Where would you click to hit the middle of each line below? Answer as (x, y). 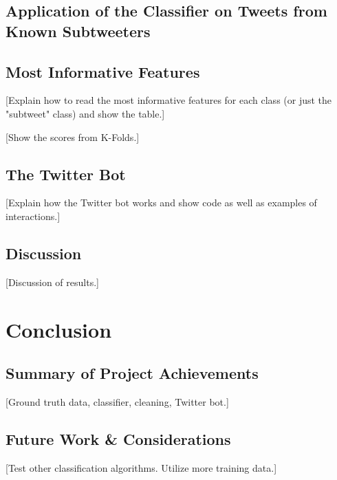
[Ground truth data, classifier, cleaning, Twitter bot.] (117, 401)
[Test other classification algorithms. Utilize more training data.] (141, 467)
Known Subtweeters (78, 31)
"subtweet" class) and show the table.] (85, 113)
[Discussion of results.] (52, 282)
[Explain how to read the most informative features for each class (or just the (169, 100)
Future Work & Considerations (118, 438)
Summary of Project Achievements (132, 373)
